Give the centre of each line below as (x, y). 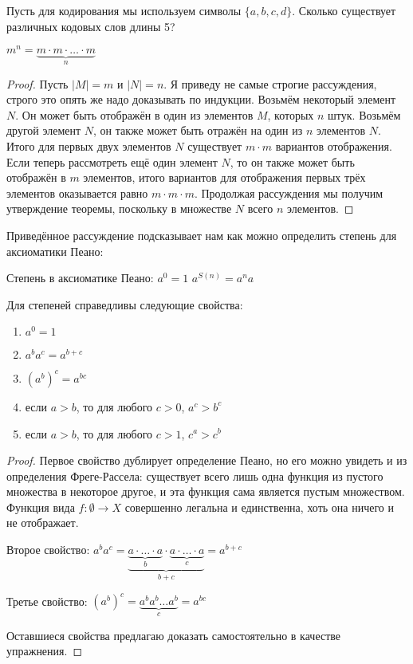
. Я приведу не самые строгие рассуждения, (270, 83)
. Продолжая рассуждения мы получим (289, 193)
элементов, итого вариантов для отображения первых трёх (224, 177)
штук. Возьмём (364, 114)
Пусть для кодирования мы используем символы (124, 10)
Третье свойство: (47, 601)
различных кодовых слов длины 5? (91, 26)
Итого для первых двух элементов (89, 146)
